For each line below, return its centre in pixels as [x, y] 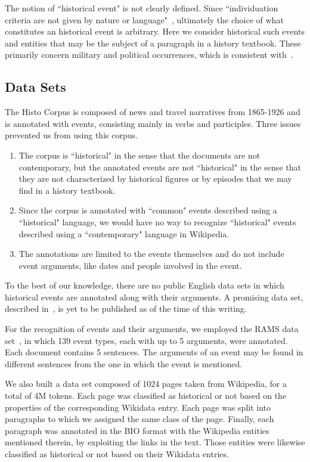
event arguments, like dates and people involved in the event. [130, 265]
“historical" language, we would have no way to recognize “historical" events [157, 221]
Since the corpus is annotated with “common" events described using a [148, 210]
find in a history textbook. [67, 190]
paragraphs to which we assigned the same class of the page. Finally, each [139, 419]
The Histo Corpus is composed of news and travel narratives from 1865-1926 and [153, 112]
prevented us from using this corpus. [71, 135]
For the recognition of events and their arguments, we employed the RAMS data [152, 329]
